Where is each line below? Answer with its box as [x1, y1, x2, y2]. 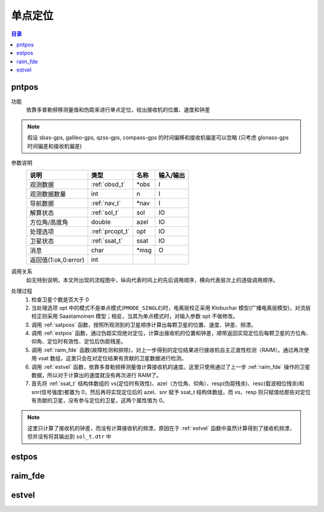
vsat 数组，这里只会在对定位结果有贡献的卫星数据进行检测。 [38, 355, 187, 362]
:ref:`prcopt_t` [91, 227, 130, 236]
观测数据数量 [29, 190, 66, 199]
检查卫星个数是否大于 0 [31, 295, 89, 303]
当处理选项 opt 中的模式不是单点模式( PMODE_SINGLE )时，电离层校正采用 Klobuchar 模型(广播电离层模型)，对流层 [31, 304, 311, 311]
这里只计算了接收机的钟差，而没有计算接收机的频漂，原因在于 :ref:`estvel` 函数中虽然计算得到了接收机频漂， [27, 425, 295, 431]
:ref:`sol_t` [91, 208, 120, 217]
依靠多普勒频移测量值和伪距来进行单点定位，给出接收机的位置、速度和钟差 [26, 106, 210, 114]
